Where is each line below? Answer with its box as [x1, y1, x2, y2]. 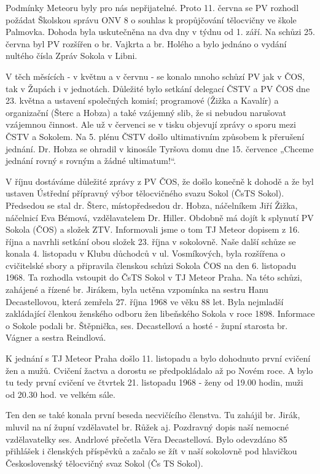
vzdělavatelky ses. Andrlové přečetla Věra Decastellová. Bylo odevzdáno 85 [6, 432, 287, 445]
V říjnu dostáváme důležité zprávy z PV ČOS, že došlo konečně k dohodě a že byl [6, 174, 314, 187]
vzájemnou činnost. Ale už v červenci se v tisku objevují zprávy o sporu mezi [6, 118, 296, 131]
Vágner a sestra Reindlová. [6, 331, 106, 344]
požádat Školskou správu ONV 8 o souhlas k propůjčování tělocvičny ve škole [6, 13, 297, 26]
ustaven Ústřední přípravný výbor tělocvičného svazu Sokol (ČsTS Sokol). [6, 187, 284, 200]
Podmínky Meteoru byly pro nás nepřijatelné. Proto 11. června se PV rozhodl [6, 1, 299, 14]
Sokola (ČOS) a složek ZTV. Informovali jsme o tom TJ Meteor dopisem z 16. [6, 223, 300, 236]
